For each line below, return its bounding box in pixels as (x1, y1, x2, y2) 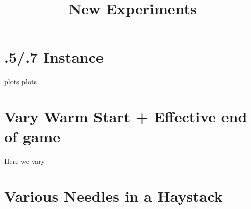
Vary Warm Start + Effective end (4, 106, 247, 127)
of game (4, 126, 60, 147)
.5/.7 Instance (4, 46, 104, 67)
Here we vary (4, 155, 45, 166)
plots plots (4, 76, 37, 87)
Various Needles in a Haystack (4, 186, 223, 206)
